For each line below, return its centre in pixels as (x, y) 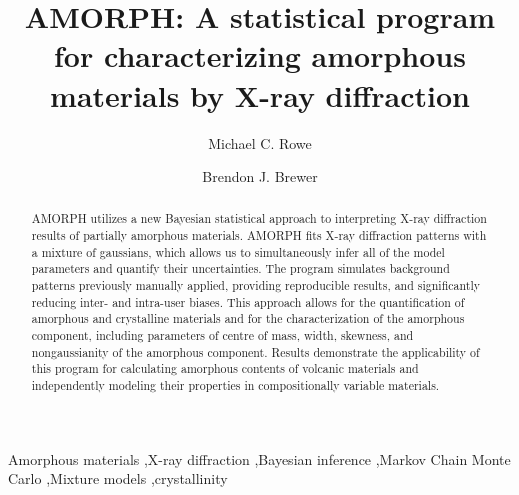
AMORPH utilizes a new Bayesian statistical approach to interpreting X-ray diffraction (259, 218)
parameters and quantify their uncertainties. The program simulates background (240, 268)
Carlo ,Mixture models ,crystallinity (118, 478)
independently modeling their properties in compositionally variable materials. (235, 385)
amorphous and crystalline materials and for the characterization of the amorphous (248, 318)
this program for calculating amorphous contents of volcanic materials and (225, 368)
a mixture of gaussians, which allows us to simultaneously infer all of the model (238, 251)
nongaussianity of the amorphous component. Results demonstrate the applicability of (255, 351)
